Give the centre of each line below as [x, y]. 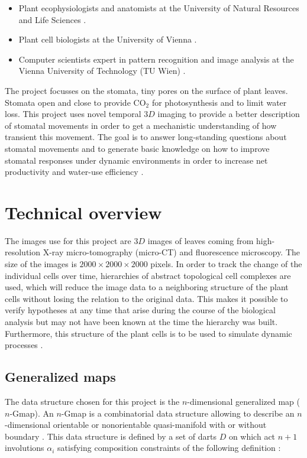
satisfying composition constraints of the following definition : [169, 448]
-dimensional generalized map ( [243, 401]
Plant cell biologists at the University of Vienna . [108, 39]
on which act [252, 436]
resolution [23, 252]
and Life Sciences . [52, 19]
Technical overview [83, 212]
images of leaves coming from [201, 240]
